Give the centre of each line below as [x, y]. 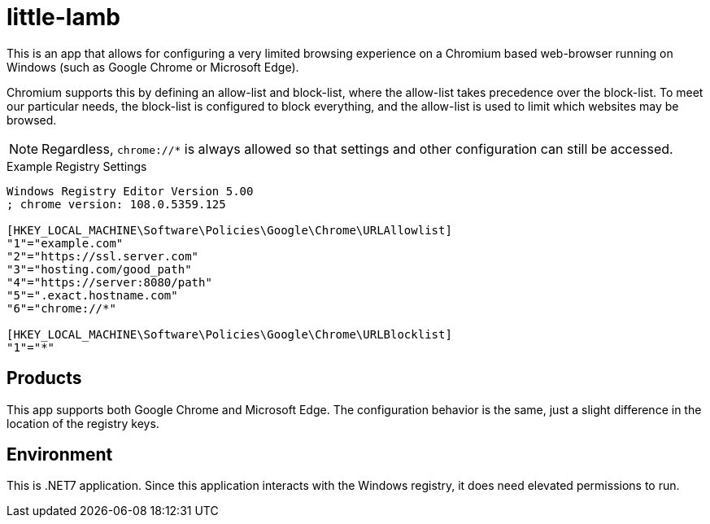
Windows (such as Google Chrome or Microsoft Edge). [153, 67]
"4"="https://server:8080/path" [109, 282]
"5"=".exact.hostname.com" [92, 295]
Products [44, 378]
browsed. [32, 120]
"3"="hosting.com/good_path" [99, 269]
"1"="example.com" [65, 243]
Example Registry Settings [77, 166]
